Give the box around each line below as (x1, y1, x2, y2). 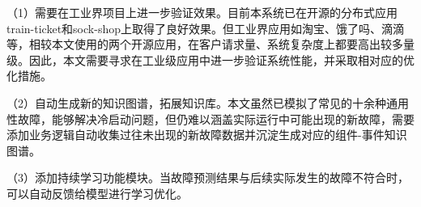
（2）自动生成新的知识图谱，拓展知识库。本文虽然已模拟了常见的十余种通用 (6, 94, 409, 111)
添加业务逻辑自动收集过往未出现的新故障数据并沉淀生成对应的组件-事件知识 (6, 126, 407, 143)
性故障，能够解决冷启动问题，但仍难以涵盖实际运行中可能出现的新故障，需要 (6, 110, 415, 127)
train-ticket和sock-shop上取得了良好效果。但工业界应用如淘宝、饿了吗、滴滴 (6, 19, 404, 36)
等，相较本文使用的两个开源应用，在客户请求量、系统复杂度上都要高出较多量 (6, 36, 415, 53)
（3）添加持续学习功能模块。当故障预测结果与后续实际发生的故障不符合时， (6, 169, 409, 186)
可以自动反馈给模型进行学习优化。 (6, 184, 188, 201)
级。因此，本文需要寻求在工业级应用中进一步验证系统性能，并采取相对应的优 (6, 51, 415, 68)
